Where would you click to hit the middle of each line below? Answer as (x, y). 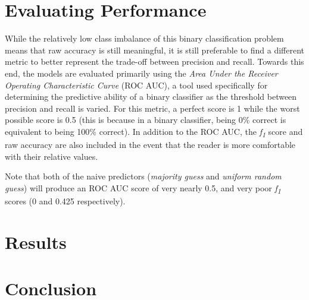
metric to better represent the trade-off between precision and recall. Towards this (154, 61)
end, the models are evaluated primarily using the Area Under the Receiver (141, 73)
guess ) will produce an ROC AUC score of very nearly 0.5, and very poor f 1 (143, 188)
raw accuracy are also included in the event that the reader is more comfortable (150, 144)
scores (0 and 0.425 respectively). (65, 200)
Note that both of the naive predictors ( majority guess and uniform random (143, 176)
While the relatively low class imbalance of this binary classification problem (144, 38)
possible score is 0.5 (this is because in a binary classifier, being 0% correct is (146, 120)
